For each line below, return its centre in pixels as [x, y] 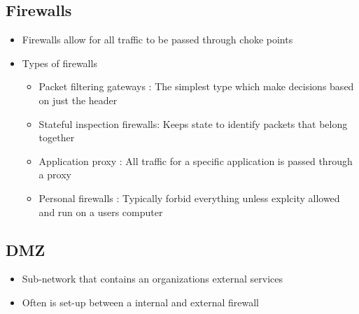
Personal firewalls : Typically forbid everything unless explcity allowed [189, 198]
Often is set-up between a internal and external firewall [141, 302]
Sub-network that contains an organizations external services [153, 279]
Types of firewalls [59, 63]
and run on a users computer [101, 212]
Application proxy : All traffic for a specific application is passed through [196, 160]
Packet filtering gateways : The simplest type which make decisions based [196, 86]
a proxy [55, 174]
